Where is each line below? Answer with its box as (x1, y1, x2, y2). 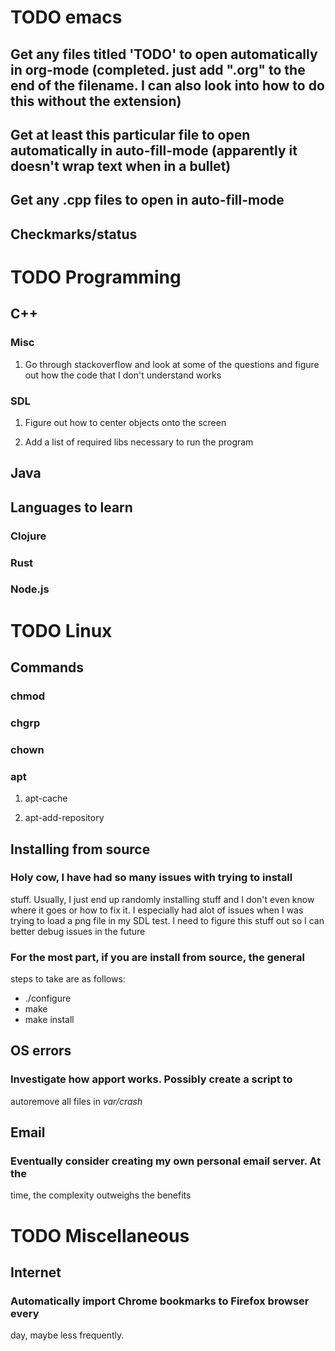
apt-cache (24, 792, 68, 805)
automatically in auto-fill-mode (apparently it (10, 142, 298, 159)
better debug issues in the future (10, 925, 146, 937)
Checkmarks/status (10, 226, 138, 243)
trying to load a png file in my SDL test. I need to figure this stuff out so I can (10, 914, 325, 926)
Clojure (10, 529, 47, 543)
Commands (10, 659, 85, 676)
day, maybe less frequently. (10, 1329, 125, 1341)
